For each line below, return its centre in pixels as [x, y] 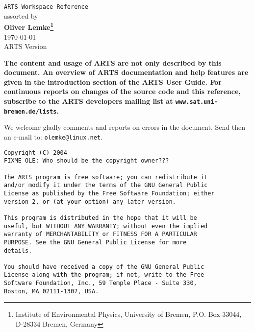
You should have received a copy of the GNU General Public [104, 267]
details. [18, 250]
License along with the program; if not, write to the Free [104, 275]
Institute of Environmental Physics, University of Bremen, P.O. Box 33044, [128, 314]
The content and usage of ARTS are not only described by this [113, 62]
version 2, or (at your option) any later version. [90, 202]
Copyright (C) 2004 [36, 153]
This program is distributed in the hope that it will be [101, 218]
